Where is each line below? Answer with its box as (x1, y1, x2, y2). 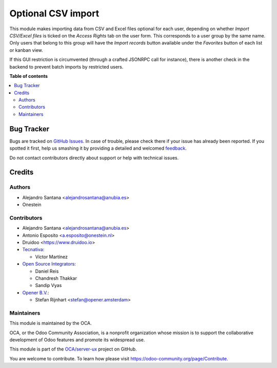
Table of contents (9, 73, 48, 79)
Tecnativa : (22, 247, 45, 253)
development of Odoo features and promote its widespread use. (9, 337, 145, 343)
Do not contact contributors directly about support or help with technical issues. (9, 154, 179, 161)
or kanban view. (9, 47, 43, 53)
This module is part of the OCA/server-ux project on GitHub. (9, 346, 137, 352)
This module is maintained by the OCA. (9, 320, 92, 326)
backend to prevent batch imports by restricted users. (9, 64, 124, 70)
